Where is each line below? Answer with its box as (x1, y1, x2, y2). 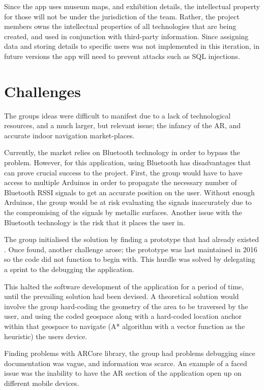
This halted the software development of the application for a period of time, (4, 281, 244, 291)
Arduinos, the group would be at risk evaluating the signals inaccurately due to (4, 197, 252, 207)
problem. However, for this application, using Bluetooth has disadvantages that (4, 157, 251, 168)
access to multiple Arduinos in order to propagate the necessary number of (4, 177, 237, 188)
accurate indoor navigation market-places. (4, 130, 135, 140)
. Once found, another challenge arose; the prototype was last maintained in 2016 (4, 244, 257, 254)
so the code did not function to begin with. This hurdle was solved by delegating (4, 254, 255, 264)
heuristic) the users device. (4, 331, 87, 341)
